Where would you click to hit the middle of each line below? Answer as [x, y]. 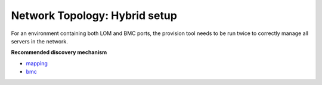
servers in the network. [39, 41]
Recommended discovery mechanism [59, 52]
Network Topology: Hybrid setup [94, 15]
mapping [37, 63]
